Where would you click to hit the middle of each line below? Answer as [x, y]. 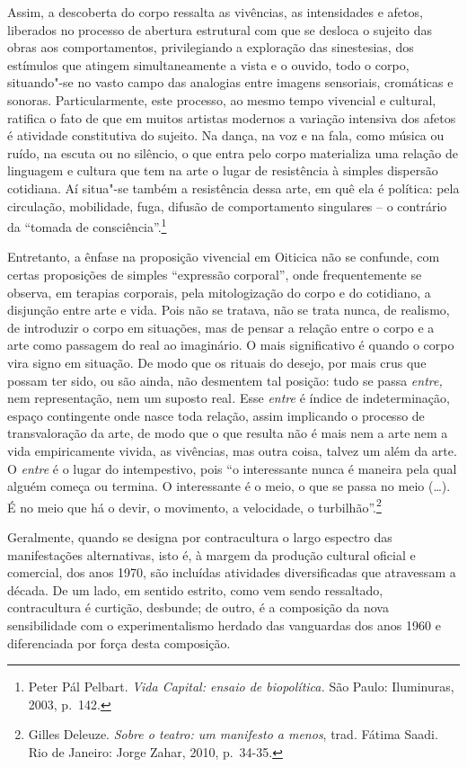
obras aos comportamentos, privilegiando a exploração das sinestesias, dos [211, 47]
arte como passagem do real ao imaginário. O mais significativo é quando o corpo [231, 345]
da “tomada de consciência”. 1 [87, 225]
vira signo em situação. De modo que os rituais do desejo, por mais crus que [217, 362]
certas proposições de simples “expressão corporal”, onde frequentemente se [215, 274]
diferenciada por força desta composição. [119, 642]
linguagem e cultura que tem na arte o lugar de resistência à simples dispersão [223, 170]
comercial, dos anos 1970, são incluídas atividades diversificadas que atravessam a [232, 572]
